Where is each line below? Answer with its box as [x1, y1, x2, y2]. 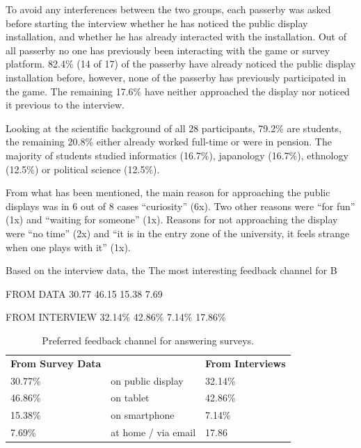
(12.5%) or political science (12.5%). [6, 161, 160, 176]
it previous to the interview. [6, 97, 125, 112]
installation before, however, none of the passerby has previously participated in [6, 70, 346, 84]
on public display [111, 373, 184, 387]
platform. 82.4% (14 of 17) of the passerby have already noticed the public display [6, 56, 356, 71]
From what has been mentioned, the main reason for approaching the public [6, 185, 330, 200]
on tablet [111, 390, 150, 405]
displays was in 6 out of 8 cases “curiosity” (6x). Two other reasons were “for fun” [6, 198, 355, 213]
